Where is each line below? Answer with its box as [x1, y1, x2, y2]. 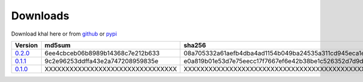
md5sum [44, 41, 71, 49]
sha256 [183, 41, 206, 49]
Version [15, 41, 38, 49]
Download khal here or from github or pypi [11, 30, 117, 37]
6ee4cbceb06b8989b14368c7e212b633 [44, 49, 160, 57]
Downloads [11, 9, 70, 22]
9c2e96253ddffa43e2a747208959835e [44, 57, 159, 65]
